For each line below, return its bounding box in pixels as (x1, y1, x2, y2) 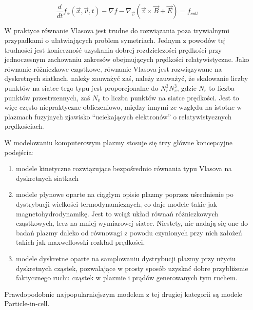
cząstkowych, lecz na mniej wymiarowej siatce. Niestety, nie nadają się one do (16, 218, 248, 228)
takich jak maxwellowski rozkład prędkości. (16, 237, 145, 247)
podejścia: (4, 147, 34, 157)
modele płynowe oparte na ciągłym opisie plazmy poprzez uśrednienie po (16, 189, 234, 199)
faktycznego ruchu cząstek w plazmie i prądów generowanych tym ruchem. (16, 272, 238, 283)
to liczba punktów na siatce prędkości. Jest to (102, 92, 239, 102)
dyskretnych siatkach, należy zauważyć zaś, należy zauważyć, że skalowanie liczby (4, 73, 248, 83)
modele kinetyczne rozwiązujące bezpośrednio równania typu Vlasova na (16, 163, 232, 174)
